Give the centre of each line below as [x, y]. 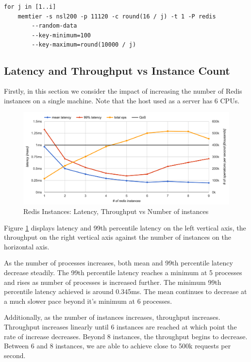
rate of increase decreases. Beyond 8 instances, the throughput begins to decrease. [126, 336]
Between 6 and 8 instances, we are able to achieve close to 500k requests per [117, 346]
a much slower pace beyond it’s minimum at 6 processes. [88, 301]
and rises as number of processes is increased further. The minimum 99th [113, 282]
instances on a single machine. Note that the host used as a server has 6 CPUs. [122, 100]
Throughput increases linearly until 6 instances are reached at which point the [120, 326]
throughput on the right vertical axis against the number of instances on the [117, 237]
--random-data [54, 26]
